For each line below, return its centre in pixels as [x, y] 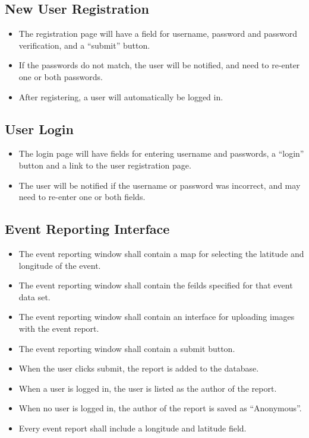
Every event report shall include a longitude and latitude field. [133, 428]
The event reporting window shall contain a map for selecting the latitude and [161, 253]
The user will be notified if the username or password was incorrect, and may [160, 185]
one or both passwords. [61, 76]
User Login [39, 128]
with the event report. [59, 328]
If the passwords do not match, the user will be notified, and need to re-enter [159, 65]
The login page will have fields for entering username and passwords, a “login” [161, 153]
